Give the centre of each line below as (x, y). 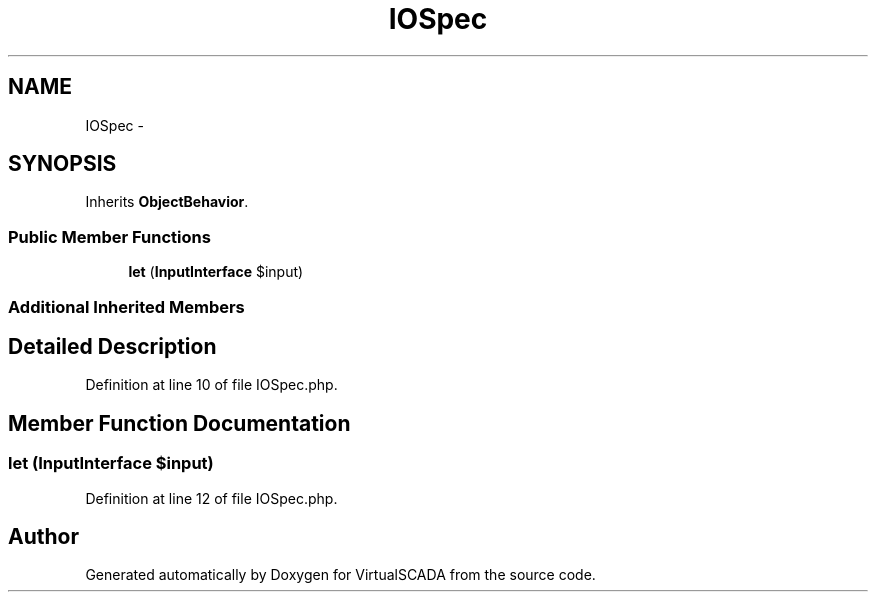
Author (43, 537)
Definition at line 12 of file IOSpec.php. (211, 498)
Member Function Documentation (179, 423)
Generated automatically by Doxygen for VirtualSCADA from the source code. (340, 575)
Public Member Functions (109, 236)
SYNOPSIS (62, 164)
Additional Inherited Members (126, 306)
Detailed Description (112, 346)
